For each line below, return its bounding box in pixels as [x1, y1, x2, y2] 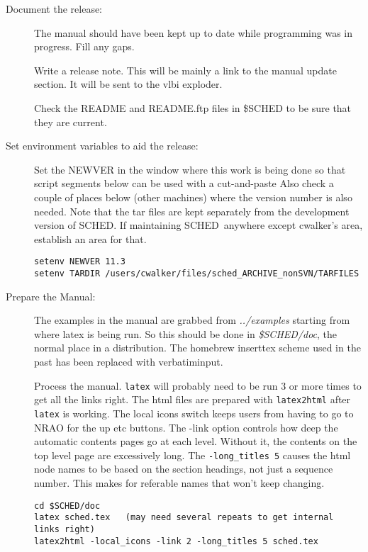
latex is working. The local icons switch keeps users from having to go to [34, 405, 354, 420]
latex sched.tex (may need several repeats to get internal [34, 512, 334, 523]
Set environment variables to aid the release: [6, 138, 199, 153]
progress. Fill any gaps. [34, 39, 135, 54]
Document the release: [6, 1, 103, 16]
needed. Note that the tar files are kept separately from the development [34, 203, 350, 218]
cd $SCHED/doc [34, 500, 101, 511]
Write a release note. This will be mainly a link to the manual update [34, 62, 337, 77]
